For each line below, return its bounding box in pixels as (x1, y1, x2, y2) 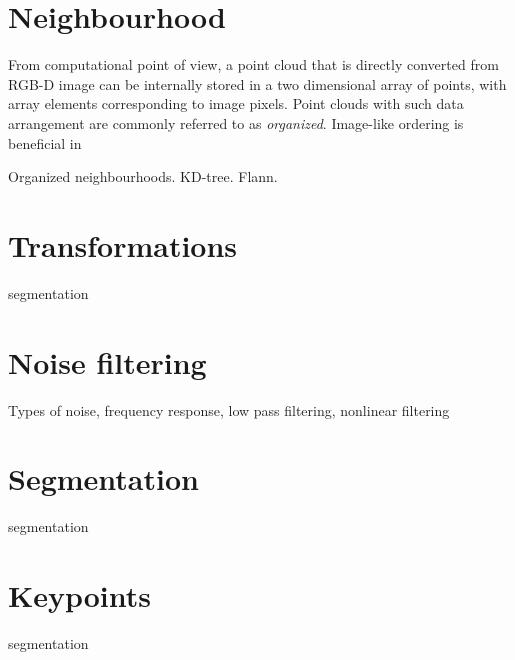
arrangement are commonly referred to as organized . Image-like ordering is (8, 112, 464, 133)
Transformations (8, 224, 238, 265)
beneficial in (8, 132, 82, 153)
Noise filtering (8, 341, 207, 382)
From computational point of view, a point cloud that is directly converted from (8, 54, 499, 75)
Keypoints (8, 575, 152, 616)
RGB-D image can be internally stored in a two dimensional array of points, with (8, 73, 507, 94)
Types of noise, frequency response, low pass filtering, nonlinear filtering (8, 399, 450, 420)
